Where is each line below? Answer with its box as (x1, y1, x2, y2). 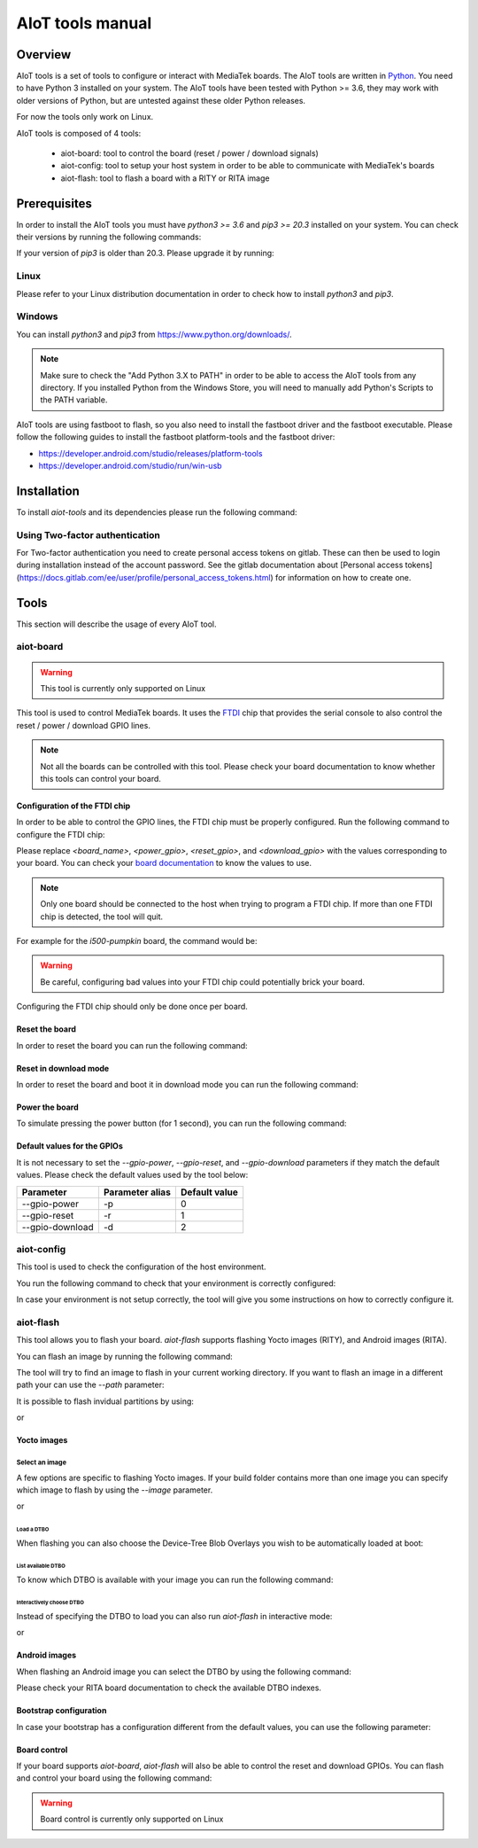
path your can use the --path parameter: (16, 1379, 165, 1391)
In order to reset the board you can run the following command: (16, 1040, 248, 1050)
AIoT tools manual (16, 13, 152, 33)
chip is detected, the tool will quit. (40, 911, 164, 922)
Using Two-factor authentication (16, 528, 161, 541)
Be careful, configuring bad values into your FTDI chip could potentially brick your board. (40, 976, 366, 987)
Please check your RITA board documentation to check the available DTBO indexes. (16, 1682, 322, 1693)
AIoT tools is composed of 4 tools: (16, 128, 142, 138)
